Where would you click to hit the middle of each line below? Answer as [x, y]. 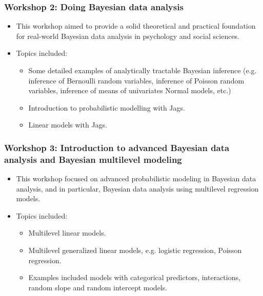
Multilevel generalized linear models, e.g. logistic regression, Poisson [135, 250]
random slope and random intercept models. [98, 287]
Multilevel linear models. [67, 233]
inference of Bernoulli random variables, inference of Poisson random [136, 80]
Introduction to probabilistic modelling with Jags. [107, 107]
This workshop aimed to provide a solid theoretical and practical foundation [136, 26]
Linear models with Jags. [68, 125]
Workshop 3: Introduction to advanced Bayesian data [117, 147]
